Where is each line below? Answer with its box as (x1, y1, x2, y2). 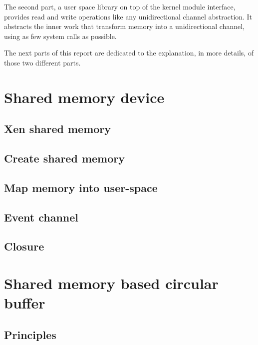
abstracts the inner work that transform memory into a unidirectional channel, (4, 21, 245, 31)
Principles (4, 326, 56, 342)
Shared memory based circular (4, 273, 219, 293)
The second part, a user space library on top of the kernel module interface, (4, 1, 236, 11)
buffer (4, 292, 45, 313)
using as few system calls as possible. (4, 30, 117, 41)
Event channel (4, 209, 79, 224)
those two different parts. (4, 57, 81, 67)
